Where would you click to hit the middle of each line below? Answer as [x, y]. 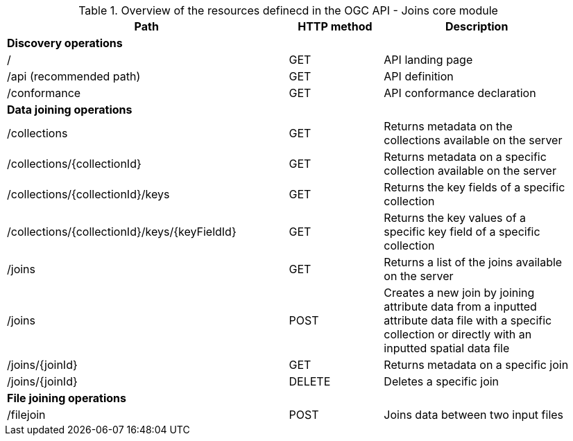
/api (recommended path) [74, 76]
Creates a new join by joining [459, 293]
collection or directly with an [458, 334]
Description [477, 26]
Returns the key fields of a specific [474, 187]
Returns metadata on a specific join [476, 365]
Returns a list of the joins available [473, 262]
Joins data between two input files [474, 415]
